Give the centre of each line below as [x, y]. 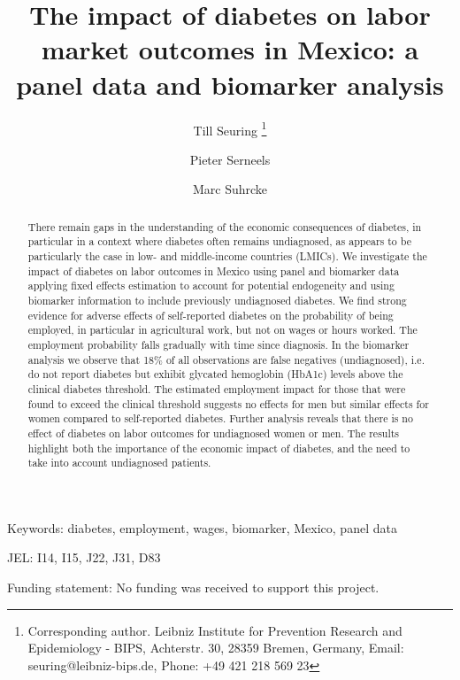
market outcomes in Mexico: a [230, 49]
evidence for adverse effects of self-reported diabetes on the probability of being [211, 315]
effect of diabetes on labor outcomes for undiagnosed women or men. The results [214, 433]
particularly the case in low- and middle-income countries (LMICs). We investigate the [227, 256]
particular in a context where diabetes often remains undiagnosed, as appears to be [219, 241]
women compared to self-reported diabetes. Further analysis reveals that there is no [220, 418]
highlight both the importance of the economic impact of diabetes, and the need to [219, 448]
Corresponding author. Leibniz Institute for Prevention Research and [215, 630]
